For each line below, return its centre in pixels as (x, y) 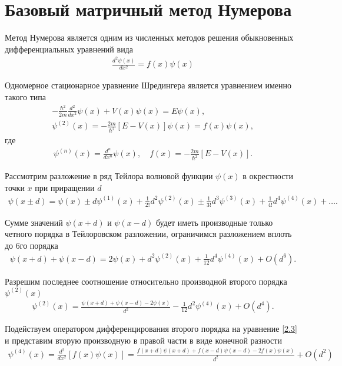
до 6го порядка (31, 245)
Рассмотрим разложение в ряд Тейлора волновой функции (109, 176)
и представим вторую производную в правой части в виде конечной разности (143, 340)
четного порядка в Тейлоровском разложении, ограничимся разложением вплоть (148, 234)
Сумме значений (34, 222)
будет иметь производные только (214, 222)
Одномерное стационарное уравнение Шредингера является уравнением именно (148, 85)
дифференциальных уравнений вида (69, 49)
